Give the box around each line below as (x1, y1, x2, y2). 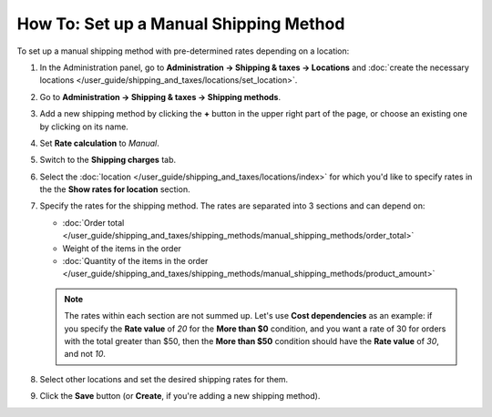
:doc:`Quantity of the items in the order (62, 256, 209, 267)
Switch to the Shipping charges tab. (39, 155, 177, 166)
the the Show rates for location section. (39, 184, 190, 195)
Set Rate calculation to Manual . (39, 137, 159, 148)
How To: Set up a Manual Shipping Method (16, 14, 345, 34)
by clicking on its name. (39, 121, 129, 132)
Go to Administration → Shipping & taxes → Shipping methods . (39, 91, 282, 102)
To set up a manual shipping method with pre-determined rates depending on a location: (16, 46, 350, 56)
